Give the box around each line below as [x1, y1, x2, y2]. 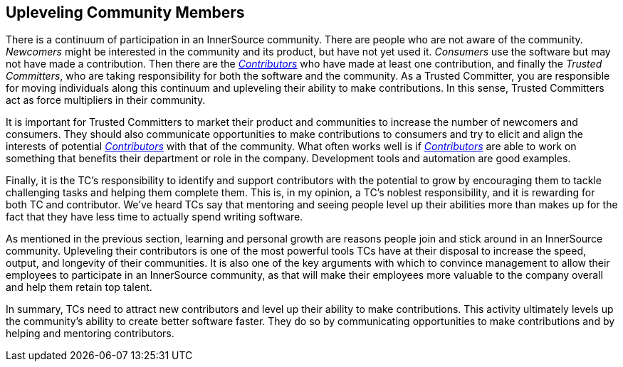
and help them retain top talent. [6, 281, 152, 294]
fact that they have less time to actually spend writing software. [6, 211, 303, 223]
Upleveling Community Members [6, 4, 245, 21]
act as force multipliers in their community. [6, 94, 206, 107]
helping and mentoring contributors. [6, 327, 174, 340]
